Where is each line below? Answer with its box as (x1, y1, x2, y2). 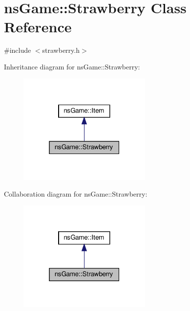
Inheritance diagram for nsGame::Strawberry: (4, 61, 140, 71)
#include (4, 45, 31, 55)
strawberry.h (42, 45, 80, 55)
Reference (4, 17, 72, 37)
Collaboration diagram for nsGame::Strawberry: (4, 188, 148, 199)
